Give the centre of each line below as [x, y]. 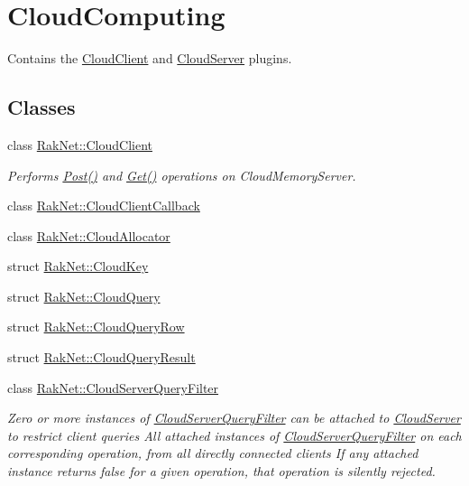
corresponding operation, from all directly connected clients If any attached [213, 453]
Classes [41, 107]
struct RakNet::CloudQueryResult [101, 357]
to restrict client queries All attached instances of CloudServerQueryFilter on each [234, 435]
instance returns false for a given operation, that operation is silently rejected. [221, 471]
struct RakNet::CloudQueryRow [96, 327]
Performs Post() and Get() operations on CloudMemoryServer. [182, 175]
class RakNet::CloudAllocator [89, 235]
